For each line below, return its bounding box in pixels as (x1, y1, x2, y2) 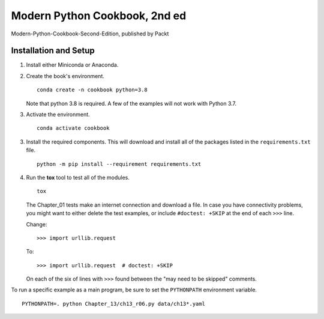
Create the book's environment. (26, 72, 104, 79)
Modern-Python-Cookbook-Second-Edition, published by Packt (11, 30, 169, 37)
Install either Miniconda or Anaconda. (26, 61, 119, 68)
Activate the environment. (26, 111, 90, 118)
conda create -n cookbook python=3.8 (37, 87, 148, 93)
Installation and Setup (11, 46, 95, 56)
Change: (26, 220, 47, 228)
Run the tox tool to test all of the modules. (26, 174, 130, 181)
